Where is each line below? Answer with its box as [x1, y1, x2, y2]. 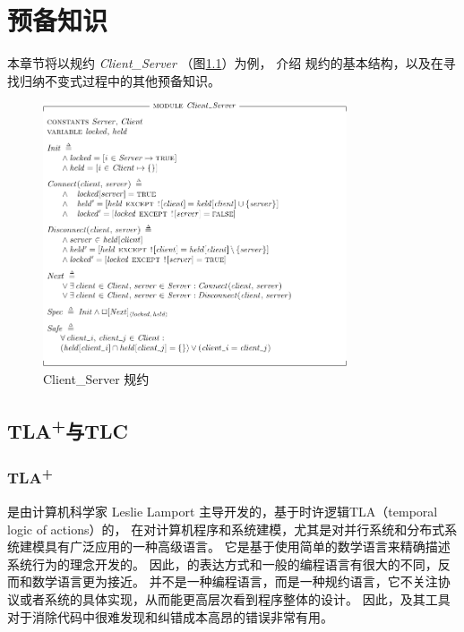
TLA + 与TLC [7, 413, 129, 444]
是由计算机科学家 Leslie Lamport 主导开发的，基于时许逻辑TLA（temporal [7, 502, 438, 521]
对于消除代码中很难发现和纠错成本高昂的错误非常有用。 [7, 607, 333, 626]
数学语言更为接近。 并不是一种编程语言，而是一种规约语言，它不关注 [31, 572, 438, 591]
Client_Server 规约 [43, 369, 150, 388]
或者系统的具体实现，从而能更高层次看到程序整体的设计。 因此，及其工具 [19, 590, 451, 608]
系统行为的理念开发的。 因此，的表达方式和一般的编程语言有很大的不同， [7, 554, 438, 573]
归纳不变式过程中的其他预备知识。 [19, 71, 220, 90]
